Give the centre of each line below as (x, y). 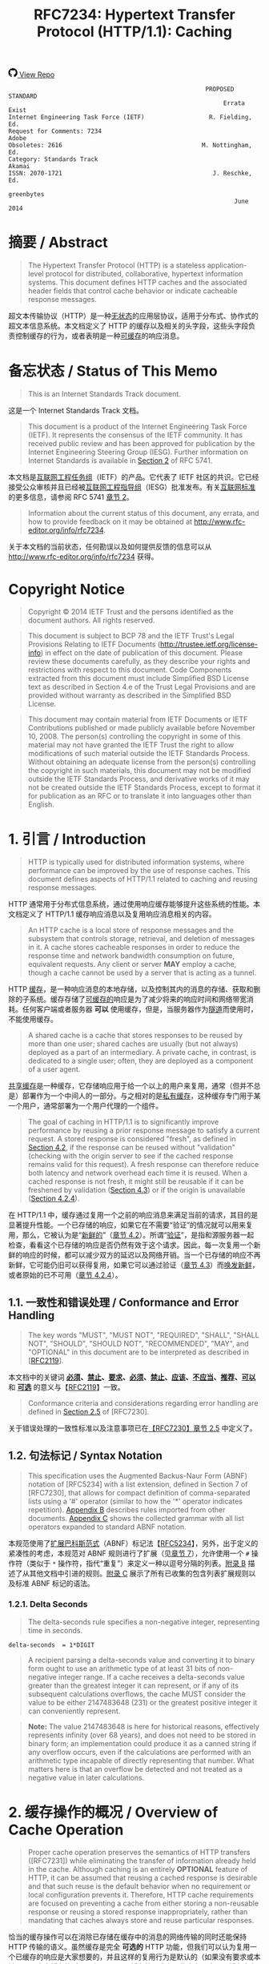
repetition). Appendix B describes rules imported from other (126, 1509)
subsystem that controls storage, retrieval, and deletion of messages (141, 938)
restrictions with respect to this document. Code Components (130, 670)
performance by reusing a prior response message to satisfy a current (144, 1130)
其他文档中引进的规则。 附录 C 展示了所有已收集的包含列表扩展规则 (139, 1573)
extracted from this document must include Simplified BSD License (139, 678)
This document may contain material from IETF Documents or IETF (138, 719)
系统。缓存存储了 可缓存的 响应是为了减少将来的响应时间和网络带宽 (138, 999)
